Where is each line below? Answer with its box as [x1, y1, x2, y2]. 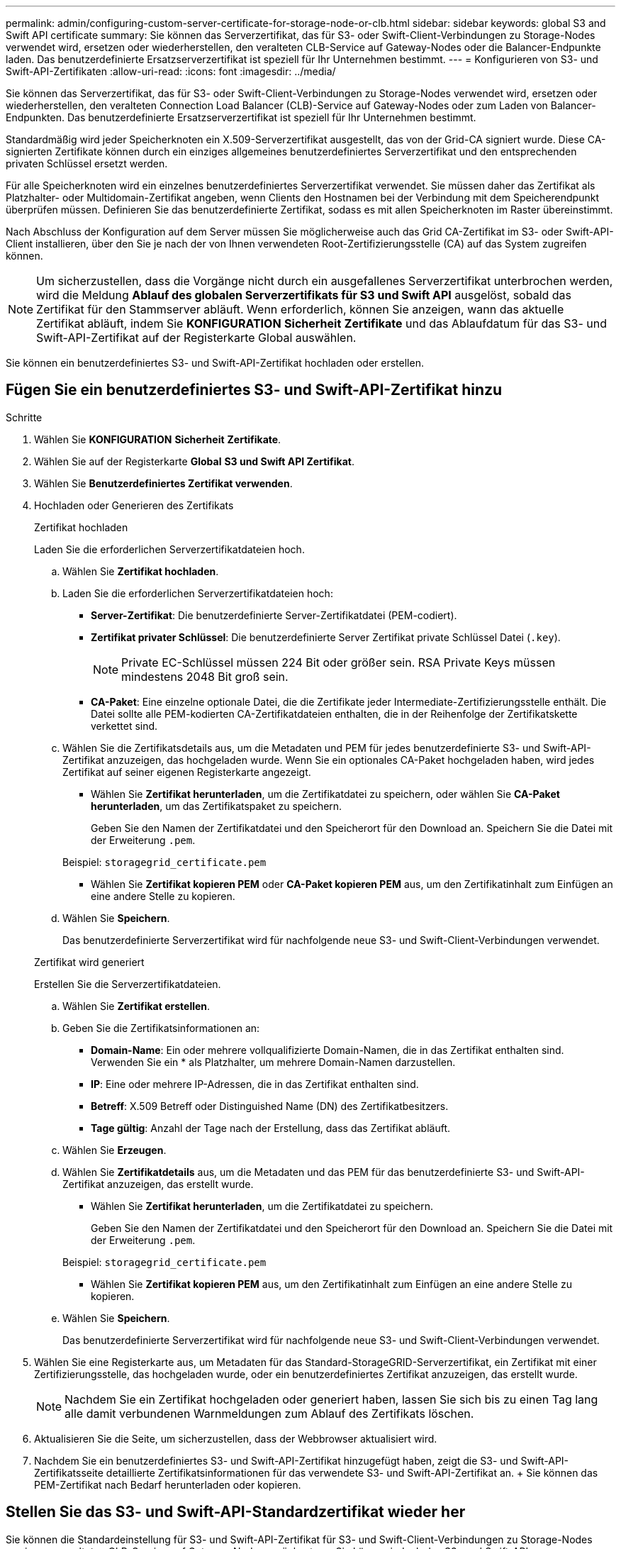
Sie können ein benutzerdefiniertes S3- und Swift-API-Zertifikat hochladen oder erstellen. [6, 357, 424, 369]
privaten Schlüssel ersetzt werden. [6, 157, 168, 170]
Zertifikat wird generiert [34, 955, 145, 968]
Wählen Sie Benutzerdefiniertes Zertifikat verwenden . [34, 477, 293, 489]
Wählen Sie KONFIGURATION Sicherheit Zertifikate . [34, 433, 281, 445]
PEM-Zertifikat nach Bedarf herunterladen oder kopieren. [34, 1478, 301, 1491]
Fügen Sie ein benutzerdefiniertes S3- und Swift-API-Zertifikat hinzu [6, 381, 503, 399]
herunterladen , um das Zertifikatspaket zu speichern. [91, 799, 342, 812]
